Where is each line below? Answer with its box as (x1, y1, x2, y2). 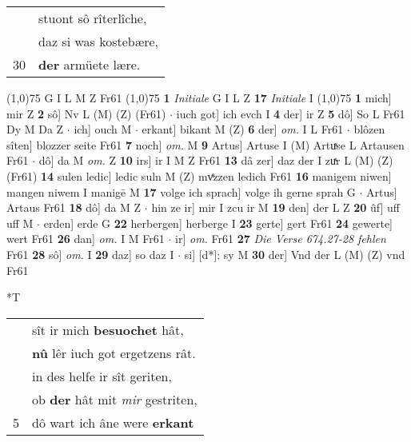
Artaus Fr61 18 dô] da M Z (6, 199, 142, 216)
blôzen (353, 121, 385, 137)
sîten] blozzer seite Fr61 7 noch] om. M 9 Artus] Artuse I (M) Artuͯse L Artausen (6, 136, 405, 153)
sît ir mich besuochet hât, (32, 320, 184, 339)
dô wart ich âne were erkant (32, 412, 194, 432)
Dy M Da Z (6, 121, 64, 137)
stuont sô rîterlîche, (38, 9, 147, 27)
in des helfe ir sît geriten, (32, 366, 172, 385)
